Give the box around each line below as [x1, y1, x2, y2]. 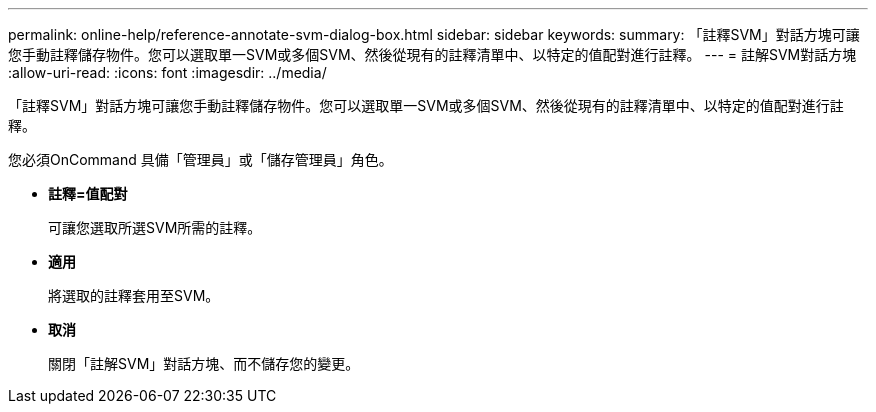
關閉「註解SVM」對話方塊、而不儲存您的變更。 [48, 355, 360, 372]
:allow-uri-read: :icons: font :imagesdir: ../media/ [8, 64, 327, 81]
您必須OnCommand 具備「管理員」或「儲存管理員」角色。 [8, 151, 393, 168]
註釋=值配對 [48, 185, 128, 202]
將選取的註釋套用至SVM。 [48, 287, 220, 304]
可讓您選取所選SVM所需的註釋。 [48, 219, 262, 236]
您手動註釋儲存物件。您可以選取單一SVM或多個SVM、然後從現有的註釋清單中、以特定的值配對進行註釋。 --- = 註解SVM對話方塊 [8, 46, 857, 63]
